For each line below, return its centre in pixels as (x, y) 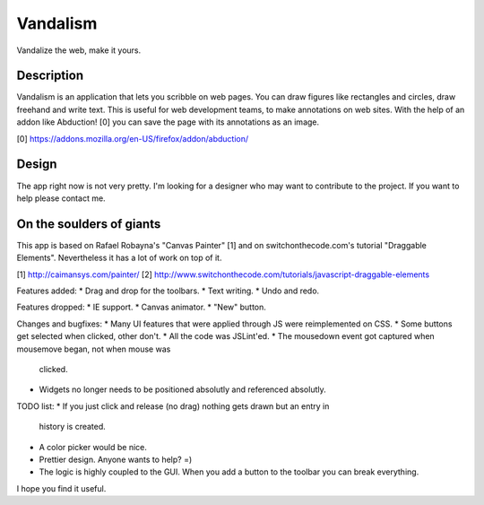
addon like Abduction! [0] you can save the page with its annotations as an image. (168, 122)
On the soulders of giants (89, 224)
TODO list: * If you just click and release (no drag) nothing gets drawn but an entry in (173, 406)
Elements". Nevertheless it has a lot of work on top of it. (119, 258)
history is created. (73, 427)
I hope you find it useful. (61, 488)
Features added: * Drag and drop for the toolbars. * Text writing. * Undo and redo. (168, 291)
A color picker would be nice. (93, 447)
